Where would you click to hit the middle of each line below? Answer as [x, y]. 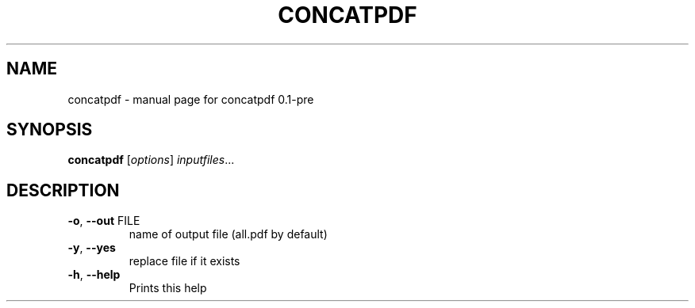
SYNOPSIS [50, 130]
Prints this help [168, 288]
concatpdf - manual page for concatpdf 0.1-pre [191, 99]
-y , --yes [92, 248]
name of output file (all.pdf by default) [228, 234]
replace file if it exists [184, 261]
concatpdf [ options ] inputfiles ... [151, 160]
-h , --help [94, 275]
